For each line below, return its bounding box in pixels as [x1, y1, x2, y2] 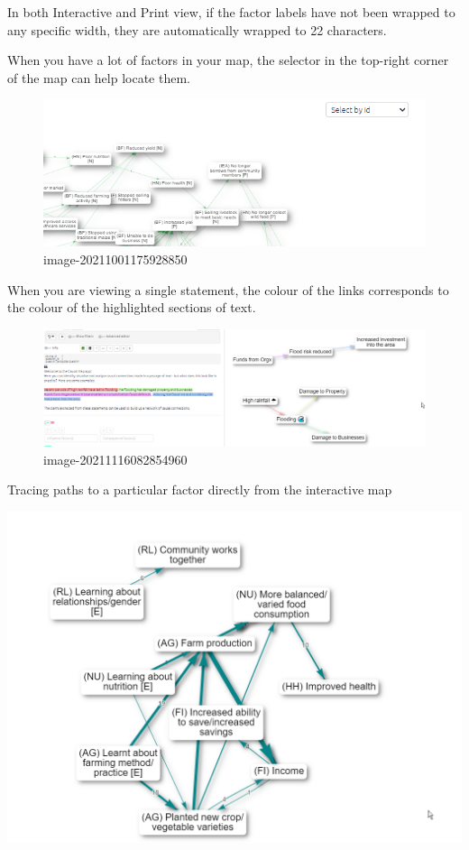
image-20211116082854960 [43, 449, 188, 468]
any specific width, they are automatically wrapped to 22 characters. [7, 20, 387, 39]
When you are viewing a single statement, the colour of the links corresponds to [7, 280, 449, 299]
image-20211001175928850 [43, 250, 188, 269]
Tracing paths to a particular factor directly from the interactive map [7, 480, 392, 499]
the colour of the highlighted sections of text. [7, 298, 256, 317]
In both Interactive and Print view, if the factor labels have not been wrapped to [7, 3, 455, 21]
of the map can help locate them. [7, 68, 190, 87]
